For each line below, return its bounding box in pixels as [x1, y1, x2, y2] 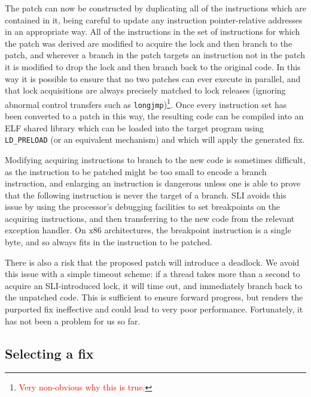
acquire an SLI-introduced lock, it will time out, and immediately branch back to [5, 279, 302, 291]
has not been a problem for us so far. [5, 314, 141, 327]
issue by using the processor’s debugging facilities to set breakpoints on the [5, 200, 280, 213]
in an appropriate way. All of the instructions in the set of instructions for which [5, 25, 300, 38]
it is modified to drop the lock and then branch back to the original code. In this [5, 60, 301, 73]
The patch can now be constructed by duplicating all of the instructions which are [5, 2, 306, 14]
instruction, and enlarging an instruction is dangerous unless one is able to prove [5, 177, 301, 190]
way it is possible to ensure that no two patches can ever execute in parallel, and [5, 72, 301, 85]
